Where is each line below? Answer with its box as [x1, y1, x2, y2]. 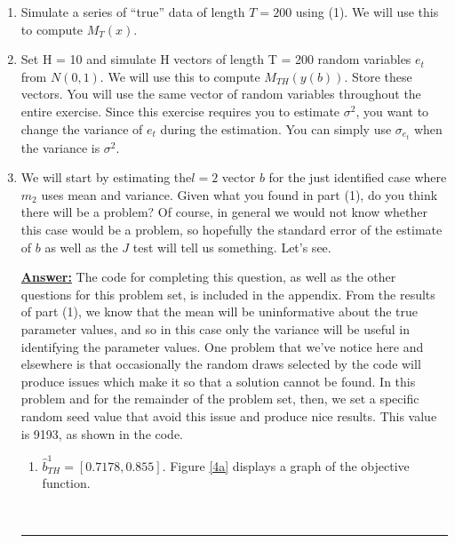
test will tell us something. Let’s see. [132, 237, 331, 256]
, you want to [355, 101, 429, 120]
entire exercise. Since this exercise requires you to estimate [20, 101, 340, 120]
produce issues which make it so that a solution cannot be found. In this [20, 371, 416, 390]
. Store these [344, 67, 412, 85]
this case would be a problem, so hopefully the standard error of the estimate [20, 220, 443, 239]
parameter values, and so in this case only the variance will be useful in [20, 320, 411, 338]
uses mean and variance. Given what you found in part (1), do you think [41, 185, 438, 204]
